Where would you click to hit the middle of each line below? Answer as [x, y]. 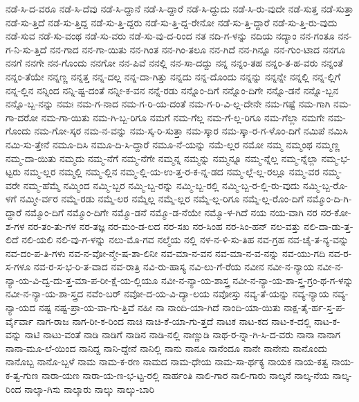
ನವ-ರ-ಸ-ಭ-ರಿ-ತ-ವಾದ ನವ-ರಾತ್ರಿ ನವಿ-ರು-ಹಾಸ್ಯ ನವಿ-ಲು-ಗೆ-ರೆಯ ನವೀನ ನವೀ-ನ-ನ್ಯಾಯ [174, 266]
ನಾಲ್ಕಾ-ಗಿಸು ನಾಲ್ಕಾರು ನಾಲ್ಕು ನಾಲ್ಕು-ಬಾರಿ [90, 388]
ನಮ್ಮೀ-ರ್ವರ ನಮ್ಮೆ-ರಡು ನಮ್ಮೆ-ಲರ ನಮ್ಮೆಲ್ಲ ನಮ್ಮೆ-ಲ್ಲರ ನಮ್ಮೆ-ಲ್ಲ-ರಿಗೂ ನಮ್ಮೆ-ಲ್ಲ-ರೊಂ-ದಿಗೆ [162, 199]
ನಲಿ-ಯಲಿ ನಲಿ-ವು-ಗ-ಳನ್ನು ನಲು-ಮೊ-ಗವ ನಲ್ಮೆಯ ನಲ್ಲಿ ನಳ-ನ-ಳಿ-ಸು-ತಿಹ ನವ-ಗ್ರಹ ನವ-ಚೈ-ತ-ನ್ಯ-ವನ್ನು [185, 239]
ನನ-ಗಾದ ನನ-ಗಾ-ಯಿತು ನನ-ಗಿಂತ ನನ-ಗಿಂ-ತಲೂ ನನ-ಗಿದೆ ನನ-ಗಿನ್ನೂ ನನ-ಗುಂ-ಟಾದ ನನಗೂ [197, 49]
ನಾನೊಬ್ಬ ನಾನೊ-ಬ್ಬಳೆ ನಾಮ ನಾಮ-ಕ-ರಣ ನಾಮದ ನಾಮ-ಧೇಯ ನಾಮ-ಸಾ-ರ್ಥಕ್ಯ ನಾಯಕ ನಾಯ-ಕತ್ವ [167, 361]
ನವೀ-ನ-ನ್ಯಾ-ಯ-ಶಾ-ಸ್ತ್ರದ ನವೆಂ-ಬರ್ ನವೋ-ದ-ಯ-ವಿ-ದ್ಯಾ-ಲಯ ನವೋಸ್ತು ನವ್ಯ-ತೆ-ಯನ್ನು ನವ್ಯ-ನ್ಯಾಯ [167, 294]
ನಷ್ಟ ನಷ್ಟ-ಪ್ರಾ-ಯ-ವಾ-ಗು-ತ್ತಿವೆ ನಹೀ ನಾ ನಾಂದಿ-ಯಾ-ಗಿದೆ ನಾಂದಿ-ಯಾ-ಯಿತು [160, 307]
